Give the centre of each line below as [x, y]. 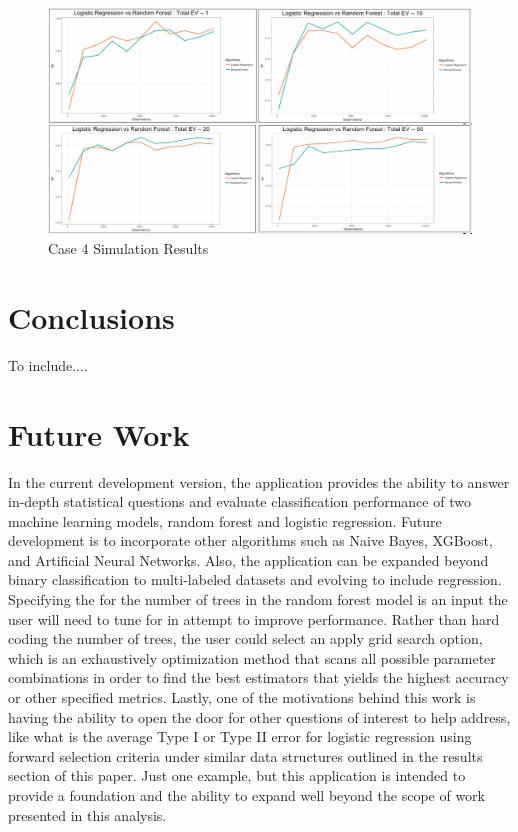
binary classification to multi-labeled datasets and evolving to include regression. [255, 579]
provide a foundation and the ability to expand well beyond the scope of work [246, 795]
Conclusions [91, 316]
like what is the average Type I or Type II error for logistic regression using [240, 736]
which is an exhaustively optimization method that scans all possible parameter [252, 657]
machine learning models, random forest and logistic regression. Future [225, 520]
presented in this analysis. [87, 814]
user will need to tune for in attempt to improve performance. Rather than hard [254, 618]
